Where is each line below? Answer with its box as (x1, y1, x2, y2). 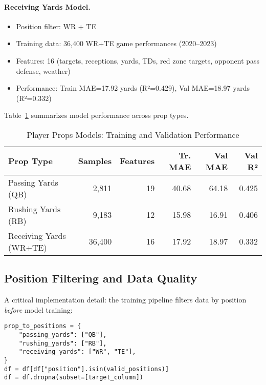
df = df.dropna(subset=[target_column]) (4, 374, 144, 381)
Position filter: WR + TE (16, 21, 97, 31)
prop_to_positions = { (4, 322, 81, 330)
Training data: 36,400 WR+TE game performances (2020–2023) (16, 38, 217, 49)
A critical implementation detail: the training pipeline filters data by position (4, 294, 247, 305)
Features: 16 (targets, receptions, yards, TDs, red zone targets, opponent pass (16, 55, 260, 66)
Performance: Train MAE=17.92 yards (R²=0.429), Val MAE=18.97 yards (16, 83, 250, 93)
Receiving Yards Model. (4, 1, 91, 12)
